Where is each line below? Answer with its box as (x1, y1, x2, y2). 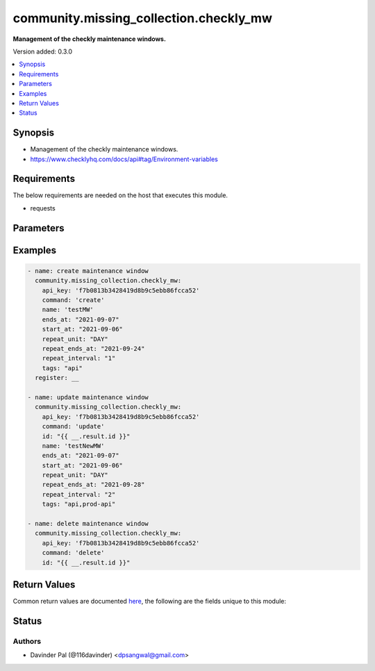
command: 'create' (42, 296, 105, 304)
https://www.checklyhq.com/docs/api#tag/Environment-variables (30, 155, 218, 163)
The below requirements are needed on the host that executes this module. (12, 191, 228, 199)
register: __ (35, 374, 79, 382)
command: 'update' (42, 422, 105, 431)
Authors (12, 636, 42, 646)
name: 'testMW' (42, 306, 94, 314)
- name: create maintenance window (27, 267, 149, 274)
